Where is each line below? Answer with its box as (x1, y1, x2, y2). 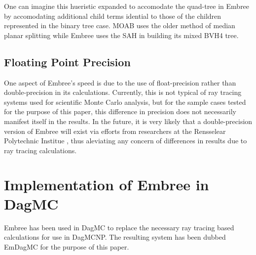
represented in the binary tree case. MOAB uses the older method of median (4, 20, 235, 31)
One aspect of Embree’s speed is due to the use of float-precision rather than (4, 77, 236, 87)
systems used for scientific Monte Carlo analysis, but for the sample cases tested (4, 96, 246, 107)
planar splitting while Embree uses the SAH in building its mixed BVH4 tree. (4, 30, 239, 40)
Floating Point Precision (4, 54, 131, 69)
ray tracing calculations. (4, 145, 77, 155)
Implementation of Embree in (4, 174, 209, 194)
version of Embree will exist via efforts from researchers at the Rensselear (4, 126, 226, 136)
